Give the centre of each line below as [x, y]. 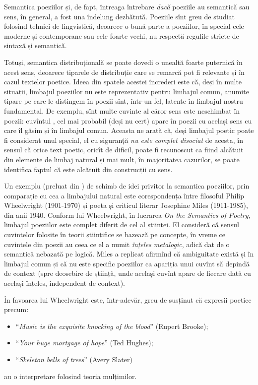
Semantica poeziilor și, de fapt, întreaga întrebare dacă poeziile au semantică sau [127, 6]
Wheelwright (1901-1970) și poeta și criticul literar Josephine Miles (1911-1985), [126, 205]
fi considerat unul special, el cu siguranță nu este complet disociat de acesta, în [124, 140]
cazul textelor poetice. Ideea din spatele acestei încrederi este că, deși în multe [123, 82]
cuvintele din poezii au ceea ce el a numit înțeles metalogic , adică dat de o [117, 244]
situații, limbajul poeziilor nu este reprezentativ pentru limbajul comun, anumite [127, 91]
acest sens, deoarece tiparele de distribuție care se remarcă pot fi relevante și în [124, 72]
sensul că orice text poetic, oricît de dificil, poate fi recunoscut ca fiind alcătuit [124, 150]
